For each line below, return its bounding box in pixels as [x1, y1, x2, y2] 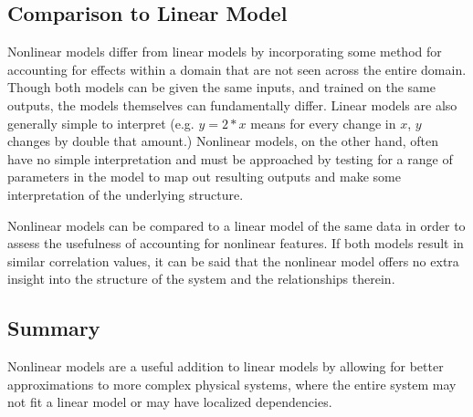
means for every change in [250, 113, 396, 132]
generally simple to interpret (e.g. [7, 113, 194, 132]
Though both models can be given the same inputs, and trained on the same [7, 78, 436, 97]
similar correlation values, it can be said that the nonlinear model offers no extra [7, 251, 459, 270]
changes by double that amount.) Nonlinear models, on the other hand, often [7, 131, 438, 151]
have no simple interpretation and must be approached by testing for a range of [7, 149, 453, 168]
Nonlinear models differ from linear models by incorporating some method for [7, 42, 442, 61]
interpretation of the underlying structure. [7, 184, 244, 203]
